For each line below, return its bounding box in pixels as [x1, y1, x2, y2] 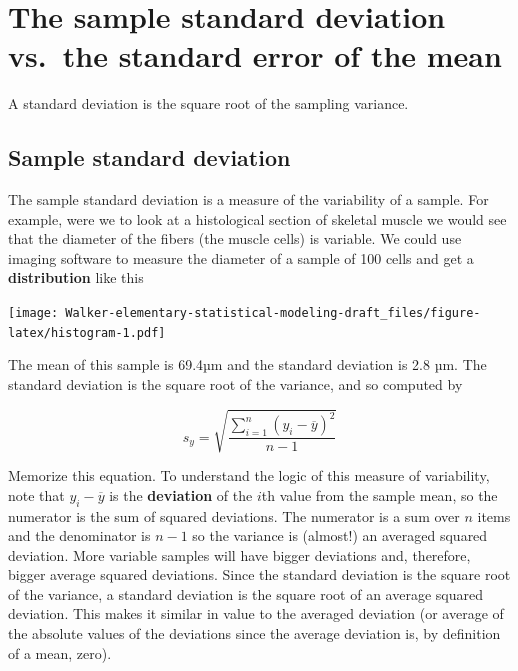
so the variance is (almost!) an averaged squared [192, 525, 488, 546]
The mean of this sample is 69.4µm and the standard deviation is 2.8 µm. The [8, 354, 487, 375]
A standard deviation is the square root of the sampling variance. [8, 93, 409, 114]
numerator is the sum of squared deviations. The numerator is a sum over [8, 505, 460, 526]
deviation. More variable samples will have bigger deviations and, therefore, [8, 544, 471, 565]
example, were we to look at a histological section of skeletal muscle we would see [8, 208, 507, 229]
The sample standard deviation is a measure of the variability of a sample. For [8, 189, 489, 210]
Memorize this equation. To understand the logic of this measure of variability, [8, 465, 490, 486]
